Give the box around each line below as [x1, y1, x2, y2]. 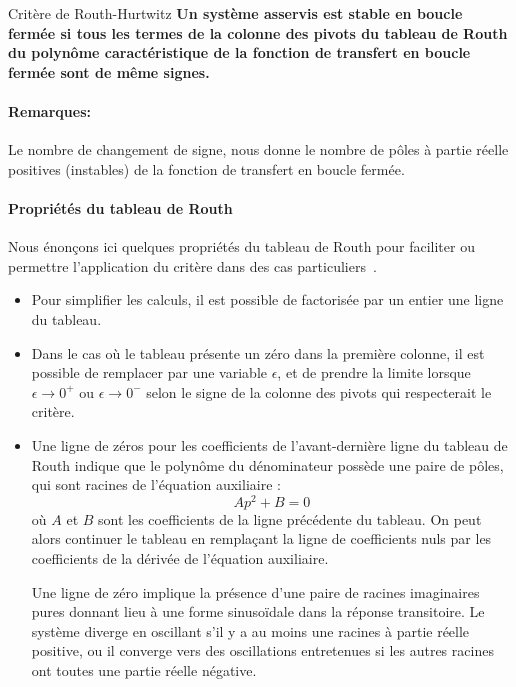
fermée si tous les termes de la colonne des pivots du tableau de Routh [8, 22, 508, 43]
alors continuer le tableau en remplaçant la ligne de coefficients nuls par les [31, 528, 492, 549]
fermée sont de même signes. [8, 61, 210, 82]
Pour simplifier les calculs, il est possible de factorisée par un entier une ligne [31, 289, 504, 310]
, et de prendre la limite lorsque [277, 362, 471, 383]
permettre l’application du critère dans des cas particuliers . [8, 255, 377, 276]
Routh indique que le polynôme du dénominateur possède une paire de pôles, [31, 454, 504, 475]
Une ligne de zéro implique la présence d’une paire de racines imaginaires [31, 581, 480, 602]
